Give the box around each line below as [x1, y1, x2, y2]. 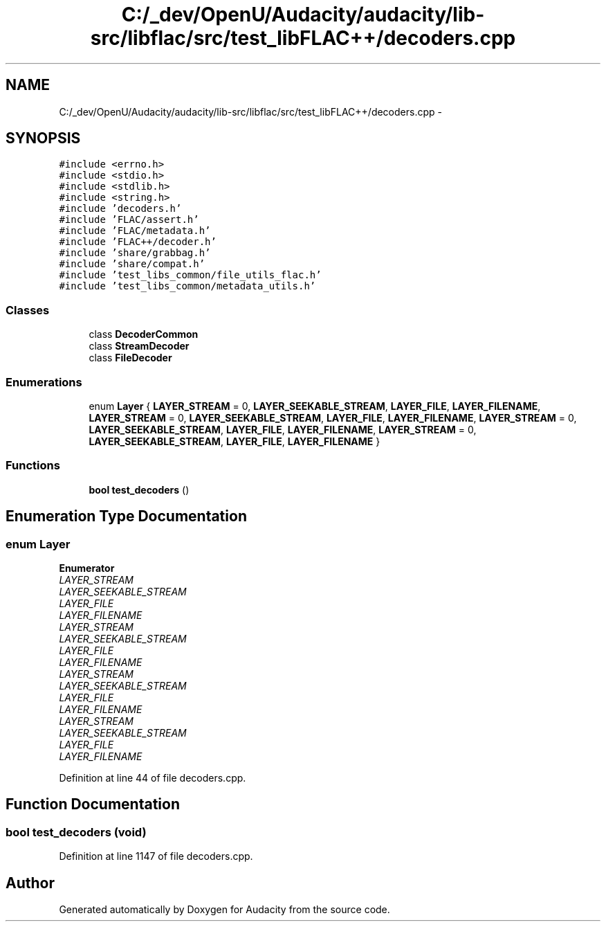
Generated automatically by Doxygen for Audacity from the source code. [59, 903, 390, 915]
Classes [6, 303, 50, 317]
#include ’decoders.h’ [59, 203, 182, 215]
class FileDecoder [89, 352, 172, 364]
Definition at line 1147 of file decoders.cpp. [59, 850, 253, 863]
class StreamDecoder [89, 340, 190, 352]
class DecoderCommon [89, 328, 199, 341]
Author [6, 874, 55, 892]
